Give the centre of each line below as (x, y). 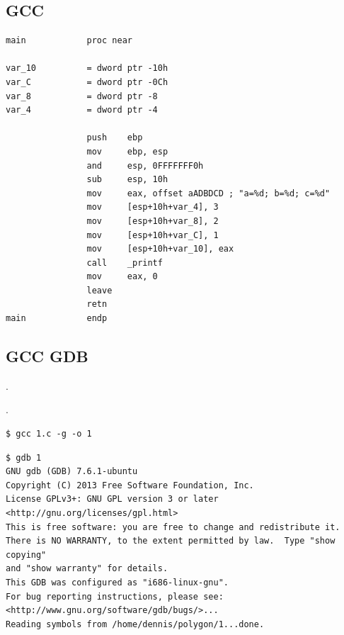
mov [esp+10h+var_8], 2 (153, 221)
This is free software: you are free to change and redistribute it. (173, 527)
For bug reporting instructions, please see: (115, 596)
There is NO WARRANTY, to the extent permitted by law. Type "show (171, 541)
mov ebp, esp (127, 151)
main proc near (69, 41)
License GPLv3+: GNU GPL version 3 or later (112, 499)
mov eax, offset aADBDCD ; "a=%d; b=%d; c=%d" (208, 193)
